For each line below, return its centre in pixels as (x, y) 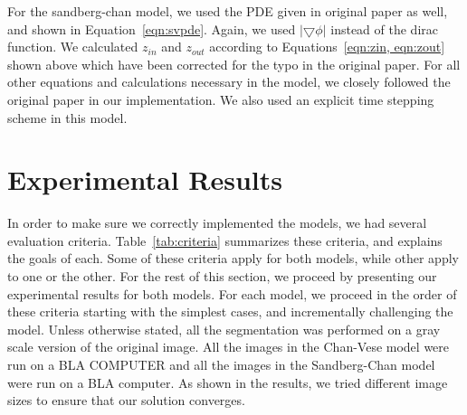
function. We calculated (73, 47)
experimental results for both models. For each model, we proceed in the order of (232, 293)
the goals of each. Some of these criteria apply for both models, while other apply (233, 258)
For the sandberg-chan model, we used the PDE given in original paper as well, (228, 11)
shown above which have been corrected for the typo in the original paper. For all (234, 64)
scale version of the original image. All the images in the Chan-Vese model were (229, 347)
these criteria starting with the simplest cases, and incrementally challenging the (230, 311)
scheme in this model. (67, 117)
